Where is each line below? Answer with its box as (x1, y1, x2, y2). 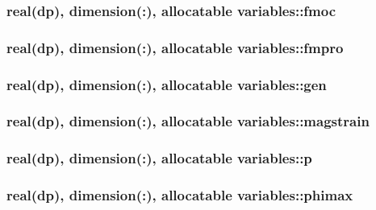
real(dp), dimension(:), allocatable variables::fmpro (6, 37, 344, 57)
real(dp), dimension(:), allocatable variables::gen (6, 74, 327, 94)
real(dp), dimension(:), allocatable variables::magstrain (6, 111, 370, 131)
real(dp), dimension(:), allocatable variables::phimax (6, 185, 353, 205)
